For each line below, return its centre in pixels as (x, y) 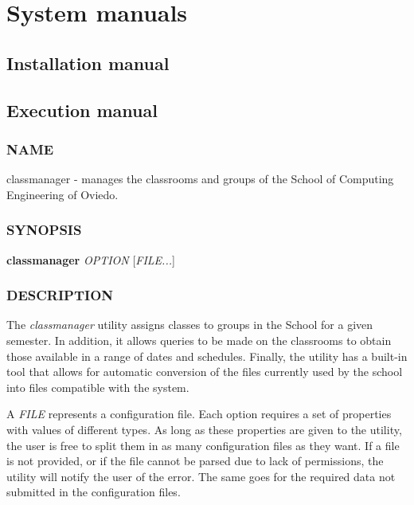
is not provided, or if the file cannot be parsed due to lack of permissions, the (195, 461)
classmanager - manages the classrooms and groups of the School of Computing (200, 179)
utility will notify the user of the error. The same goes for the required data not (201, 476)
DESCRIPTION (60, 295)
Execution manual (82, 110)
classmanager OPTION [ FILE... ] (91, 259)
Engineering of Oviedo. (62, 194)
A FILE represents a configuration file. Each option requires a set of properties (199, 414)
